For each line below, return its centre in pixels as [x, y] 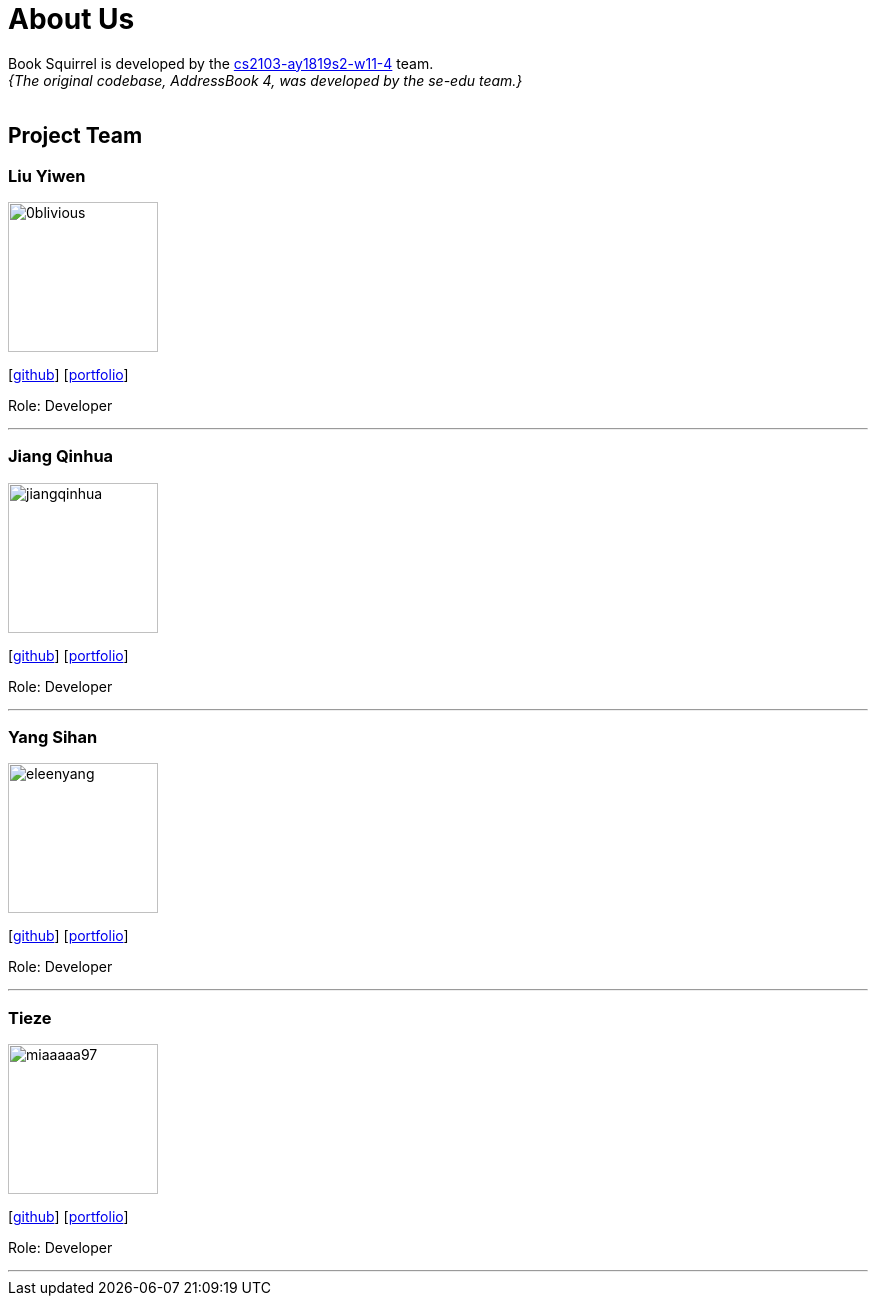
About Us [71, 19]
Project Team [75, 136]
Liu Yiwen [47, 175]
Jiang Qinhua [61, 456]
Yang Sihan [53, 737]
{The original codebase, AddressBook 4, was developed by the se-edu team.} [265, 80]
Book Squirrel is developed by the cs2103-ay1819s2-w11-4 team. [221, 63]
